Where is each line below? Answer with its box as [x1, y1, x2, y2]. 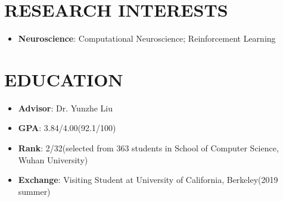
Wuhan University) [18, 153, 88, 166]
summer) [18, 185, 51, 197]
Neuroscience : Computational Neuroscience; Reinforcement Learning [18, 32, 276, 45]
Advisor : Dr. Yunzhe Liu [18, 101, 113, 114]
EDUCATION [4, 67, 123, 91]
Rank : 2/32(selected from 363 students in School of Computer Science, [18, 142, 279, 154]
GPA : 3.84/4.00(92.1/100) [18, 122, 116, 134]
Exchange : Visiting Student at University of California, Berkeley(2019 [18, 173, 278, 186]
